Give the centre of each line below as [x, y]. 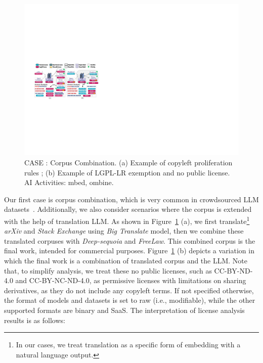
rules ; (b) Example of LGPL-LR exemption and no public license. [127, 172]
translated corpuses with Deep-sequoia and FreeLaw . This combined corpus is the [130, 240]
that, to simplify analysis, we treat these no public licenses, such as [108, 270]
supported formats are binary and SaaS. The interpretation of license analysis [124, 310]
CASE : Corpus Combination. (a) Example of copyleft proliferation [128, 162]
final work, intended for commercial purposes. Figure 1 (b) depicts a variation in [129, 251]
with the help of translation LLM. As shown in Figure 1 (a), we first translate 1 [127, 220]
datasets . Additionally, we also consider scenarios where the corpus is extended [128, 209]
